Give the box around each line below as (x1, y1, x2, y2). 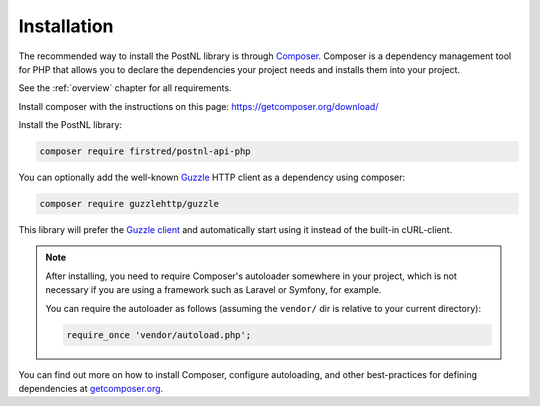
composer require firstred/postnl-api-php (39, 146, 251, 157)
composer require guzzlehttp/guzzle (39, 198, 220, 210)
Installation (18, 15, 114, 37)
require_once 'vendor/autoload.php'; (66, 329, 252, 340)
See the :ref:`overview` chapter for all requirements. (18, 82, 232, 94)
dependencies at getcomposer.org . (18, 382, 164, 394)
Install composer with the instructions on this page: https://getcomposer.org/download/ (18, 100, 379, 112)
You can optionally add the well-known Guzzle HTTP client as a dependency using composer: (18, 171, 405, 184)
